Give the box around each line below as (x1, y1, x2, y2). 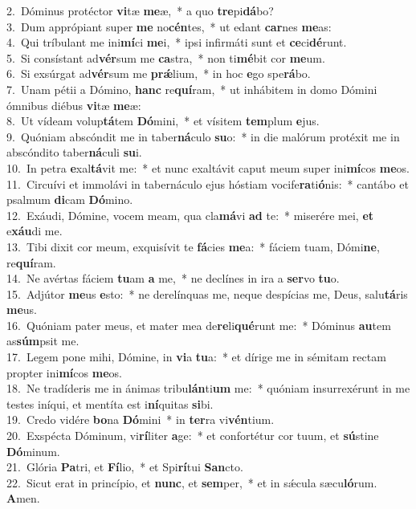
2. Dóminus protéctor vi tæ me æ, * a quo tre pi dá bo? (6, 2, 274, 18)
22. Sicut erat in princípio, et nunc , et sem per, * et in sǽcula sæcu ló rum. (6, 474, 377, 491)
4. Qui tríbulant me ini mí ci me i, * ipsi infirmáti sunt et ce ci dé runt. (6, 34, 347, 51)
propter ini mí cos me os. (6, 364, 122, 381)
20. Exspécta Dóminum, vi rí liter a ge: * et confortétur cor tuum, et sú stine (6, 427, 379, 444)
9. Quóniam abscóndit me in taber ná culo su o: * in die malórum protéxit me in (6, 128, 400, 145)
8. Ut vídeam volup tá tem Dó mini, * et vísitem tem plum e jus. (6, 112, 320, 129)
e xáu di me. (6, 222, 63, 239)
